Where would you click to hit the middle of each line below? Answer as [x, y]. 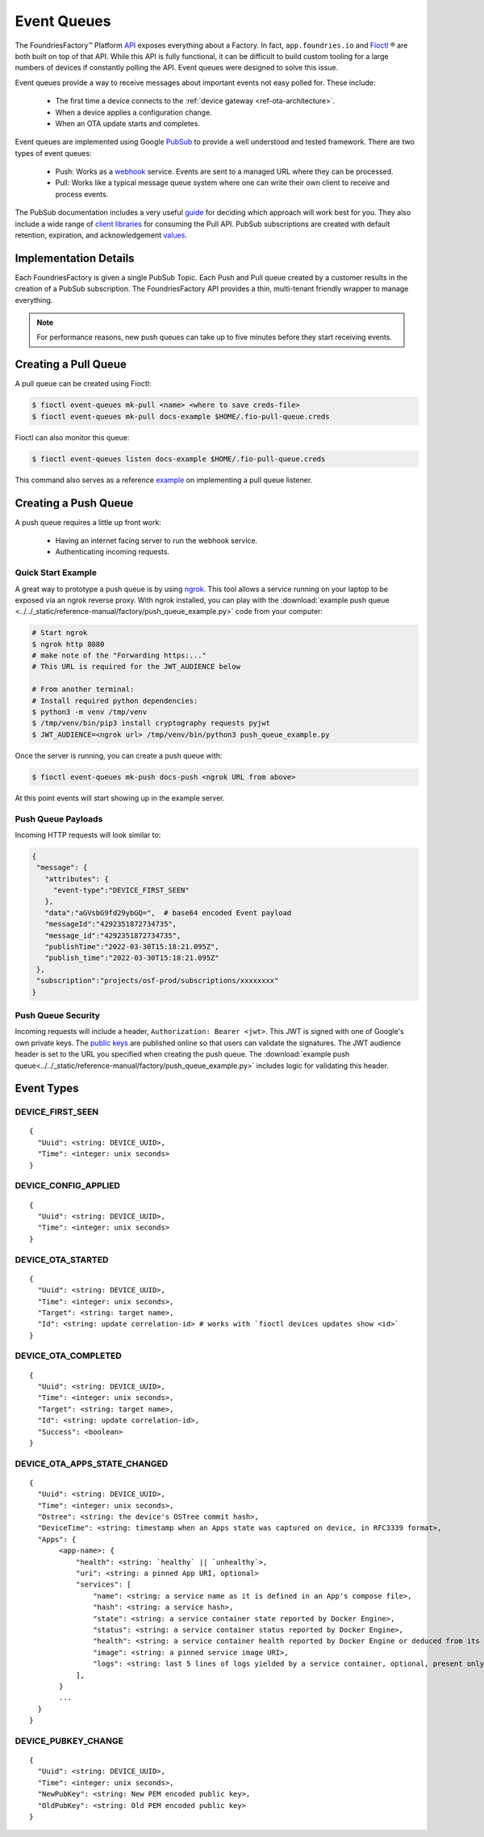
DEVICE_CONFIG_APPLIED [68, 1186]
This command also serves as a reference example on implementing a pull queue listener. [164, 480]
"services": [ [104, 1585]
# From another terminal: [83, 689]
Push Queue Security [58, 1015]
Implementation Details [75, 258]
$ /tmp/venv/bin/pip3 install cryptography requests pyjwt [151, 723]
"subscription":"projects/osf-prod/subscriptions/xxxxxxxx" [158, 981]
